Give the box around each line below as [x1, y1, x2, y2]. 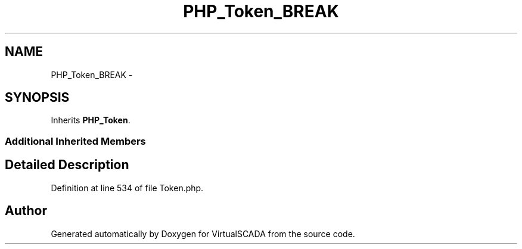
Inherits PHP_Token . [51, 115, 130, 126]
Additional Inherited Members [5, 135, 146, 147]
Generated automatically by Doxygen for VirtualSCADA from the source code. [51, 228, 355, 239]
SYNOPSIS [5, 90, 70, 105]
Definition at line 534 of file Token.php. [51, 182, 204, 193]
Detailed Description [5, 157, 129, 173]
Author [5, 203, 47, 219]
